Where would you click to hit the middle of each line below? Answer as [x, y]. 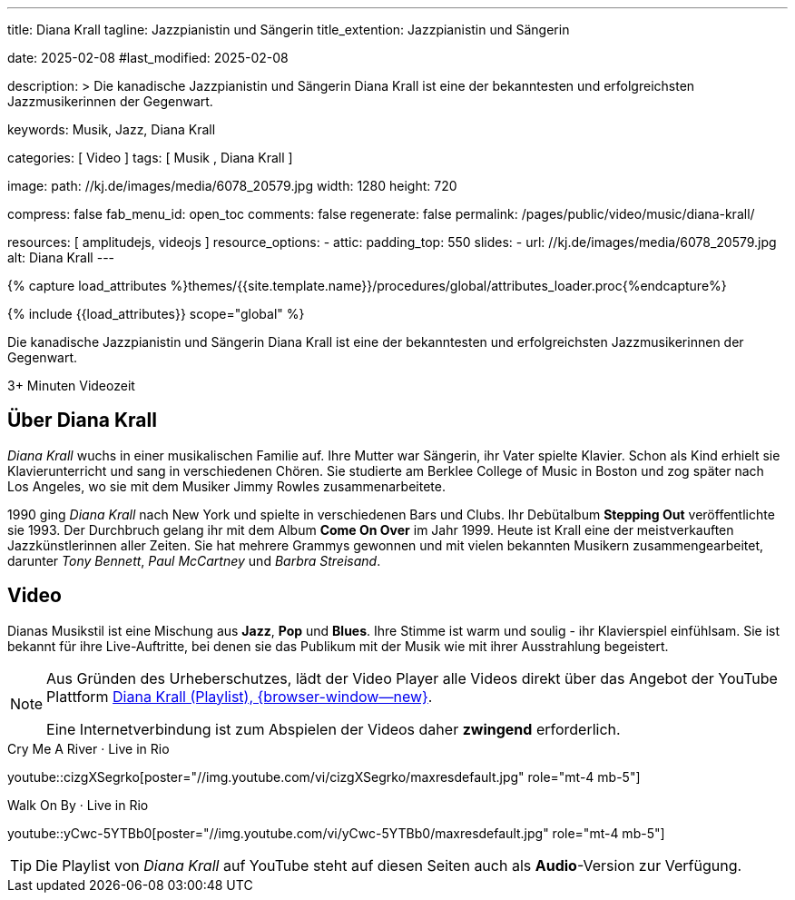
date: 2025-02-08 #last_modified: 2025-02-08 [148, 58]
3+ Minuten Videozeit [71, 386]
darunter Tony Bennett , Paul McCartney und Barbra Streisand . [194, 560]
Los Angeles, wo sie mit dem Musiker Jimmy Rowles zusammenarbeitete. [226, 486]
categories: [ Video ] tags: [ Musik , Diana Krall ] [150, 158]
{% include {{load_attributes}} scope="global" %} [156, 314]
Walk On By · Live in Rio [78, 805]
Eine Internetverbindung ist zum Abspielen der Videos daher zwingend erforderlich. [334, 729]
